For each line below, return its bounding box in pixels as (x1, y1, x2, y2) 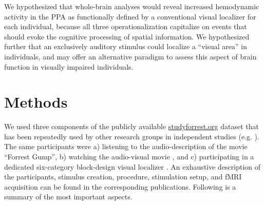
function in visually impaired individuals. (4, 61, 134, 72)
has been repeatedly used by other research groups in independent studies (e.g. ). (4, 131, 259, 141)
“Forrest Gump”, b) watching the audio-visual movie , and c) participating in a (4, 151, 254, 162)
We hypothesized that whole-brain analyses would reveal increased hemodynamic (4, 1, 259, 11)
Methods (4, 91, 68, 112)
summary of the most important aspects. (4, 191, 132, 202)
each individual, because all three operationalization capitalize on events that (4, 21, 247, 32)
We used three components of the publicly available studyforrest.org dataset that (4, 121, 259, 132)
